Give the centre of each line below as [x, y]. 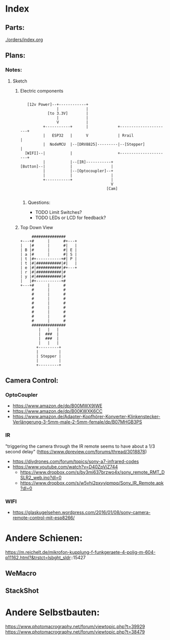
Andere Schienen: [44, 538]
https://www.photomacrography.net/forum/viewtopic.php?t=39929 [75, 626]
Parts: [15, 28]
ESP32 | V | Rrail [93, 135]
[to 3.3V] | [68, 113]
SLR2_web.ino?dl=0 [41, 477]
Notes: [14, 70]
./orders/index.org [24, 39]
